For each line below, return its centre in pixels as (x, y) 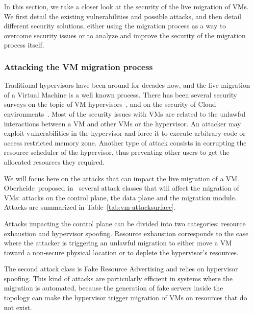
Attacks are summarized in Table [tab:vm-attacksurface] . (90, 207)
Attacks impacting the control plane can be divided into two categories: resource (125, 223)
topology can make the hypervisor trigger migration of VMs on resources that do (126, 298)
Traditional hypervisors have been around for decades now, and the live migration (127, 85)
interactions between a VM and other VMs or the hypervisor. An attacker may (123, 123)
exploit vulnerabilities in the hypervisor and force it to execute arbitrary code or (125, 133)
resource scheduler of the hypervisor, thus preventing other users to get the (117, 152)
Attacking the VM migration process (78, 66)
